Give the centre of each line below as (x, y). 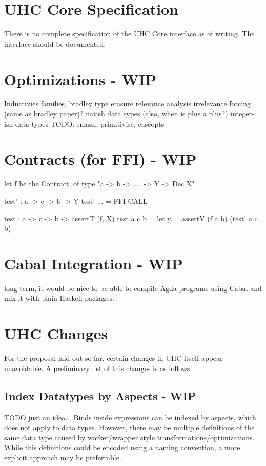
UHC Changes (56, 333)
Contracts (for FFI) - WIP (100, 159)
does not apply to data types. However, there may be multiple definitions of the (129, 427)
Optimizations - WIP (80, 79)
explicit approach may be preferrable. (63, 457)
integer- (242, 114)
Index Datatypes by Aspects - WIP (100, 395)
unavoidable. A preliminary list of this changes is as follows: (98, 368)
